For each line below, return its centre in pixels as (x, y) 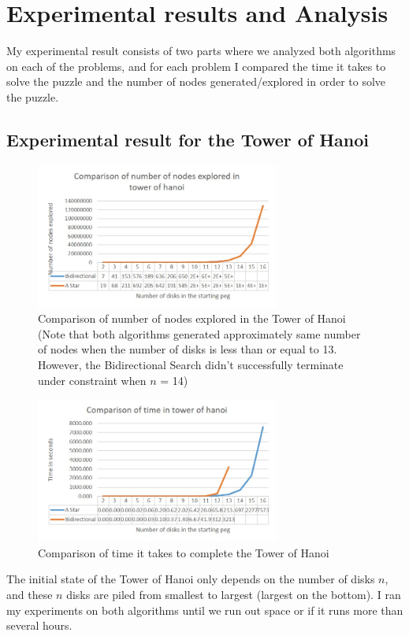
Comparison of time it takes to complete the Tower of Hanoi (184, 552)
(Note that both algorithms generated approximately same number (199, 333)
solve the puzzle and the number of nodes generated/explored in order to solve (196, 81)
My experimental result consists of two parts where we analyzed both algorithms (201, 51)
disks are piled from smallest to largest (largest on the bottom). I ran (234, 595)
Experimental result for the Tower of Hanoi (188, 139)
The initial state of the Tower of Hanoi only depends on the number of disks (191, 579)
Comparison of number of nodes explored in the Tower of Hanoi (192, 318)
